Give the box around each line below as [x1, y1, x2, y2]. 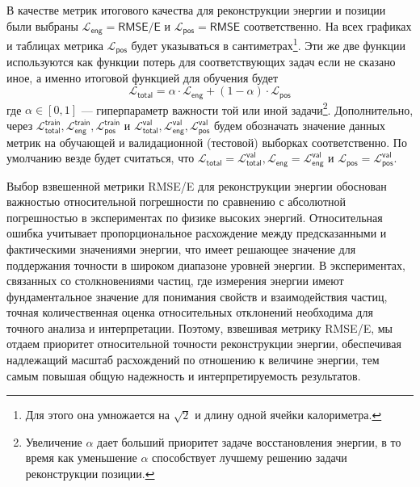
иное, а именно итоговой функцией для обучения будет [6, 69, 279, 86]
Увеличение [25, 433, 82, 450]
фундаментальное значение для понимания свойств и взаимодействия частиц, [6, 288, 388, 304]
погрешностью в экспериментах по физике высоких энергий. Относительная [6, 208, 383, 225]
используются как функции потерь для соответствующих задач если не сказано [6, 53, 396, 70]
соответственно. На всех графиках [243, 17, 412, 34]
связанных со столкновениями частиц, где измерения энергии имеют [6, 272, 344, 289]
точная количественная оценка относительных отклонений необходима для [6, 304, 373, 321]
